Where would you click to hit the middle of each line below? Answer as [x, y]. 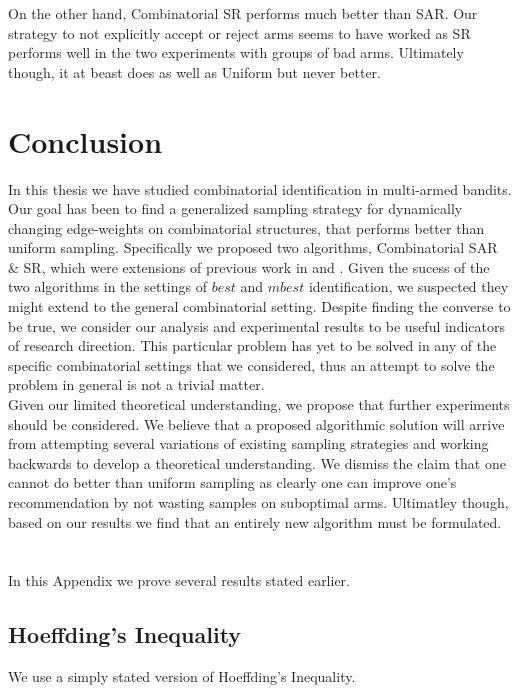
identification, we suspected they [408, 286]
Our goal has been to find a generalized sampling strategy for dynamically [235, 208]
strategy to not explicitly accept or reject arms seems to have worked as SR [239, 32]
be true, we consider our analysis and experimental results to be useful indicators [256, 325]
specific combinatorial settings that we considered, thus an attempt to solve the [251, 364]
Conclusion [85, 140]
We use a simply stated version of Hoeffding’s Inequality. [182, 676]
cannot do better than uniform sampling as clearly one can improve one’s [232, 482]
